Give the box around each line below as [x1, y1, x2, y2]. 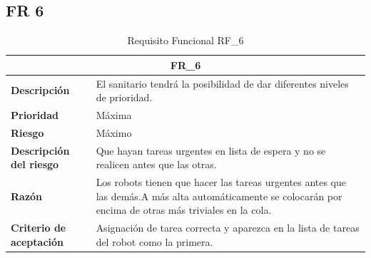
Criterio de [11, 220, 66, 235]
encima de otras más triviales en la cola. [96, 202, 272, 217]
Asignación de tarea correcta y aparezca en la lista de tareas [96, 220, 360, 235]
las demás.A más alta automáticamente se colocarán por [96, 188, 342, 203]
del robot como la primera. [96, 234, 213, 249]
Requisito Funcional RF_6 [127, 33, 244, 48]
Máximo [96, 125, 132, 140]
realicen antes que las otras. [96, 157, 217, 172]
